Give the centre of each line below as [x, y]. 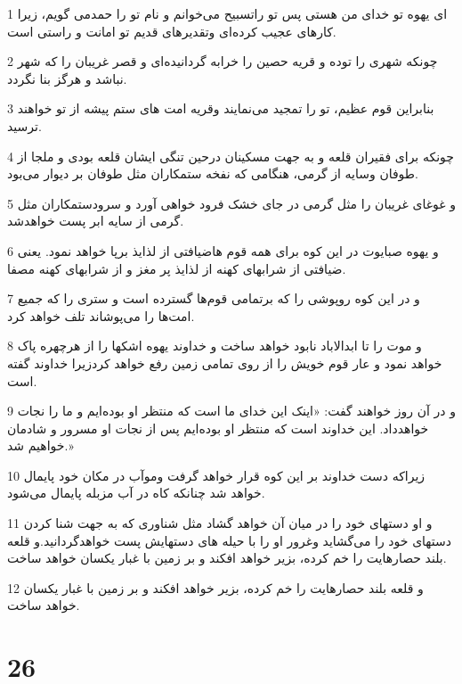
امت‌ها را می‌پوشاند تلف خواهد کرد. [101, 315]
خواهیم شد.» [41, 445]
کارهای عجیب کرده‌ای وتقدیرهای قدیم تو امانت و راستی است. [172, 31]
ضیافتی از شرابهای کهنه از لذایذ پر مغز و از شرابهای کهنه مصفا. [177, 268]
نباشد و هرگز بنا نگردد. [67, 78]
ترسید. [24, 125]
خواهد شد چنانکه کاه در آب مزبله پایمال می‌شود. [136, 493]
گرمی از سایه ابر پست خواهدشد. [96, 221]
